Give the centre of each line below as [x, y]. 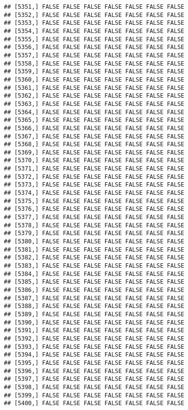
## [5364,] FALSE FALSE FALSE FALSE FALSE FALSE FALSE [94, 112]
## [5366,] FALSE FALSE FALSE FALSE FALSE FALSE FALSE [94, 128]
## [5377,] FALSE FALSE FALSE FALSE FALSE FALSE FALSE [94, 217]
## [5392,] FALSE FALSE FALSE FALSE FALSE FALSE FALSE [94, 338]
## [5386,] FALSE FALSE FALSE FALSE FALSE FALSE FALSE [94, 290]
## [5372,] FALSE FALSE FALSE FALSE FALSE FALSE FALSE [94, 177]
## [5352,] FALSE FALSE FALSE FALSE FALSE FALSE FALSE [94, 15]
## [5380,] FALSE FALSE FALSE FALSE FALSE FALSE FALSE [94, 242]
